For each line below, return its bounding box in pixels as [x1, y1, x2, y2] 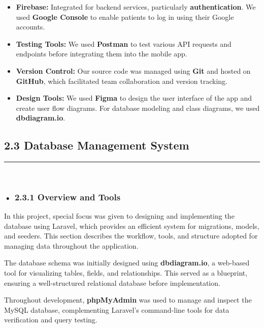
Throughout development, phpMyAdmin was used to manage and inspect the [4, 294, 252, 305]
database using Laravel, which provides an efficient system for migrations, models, [4, 220, 259, 231]
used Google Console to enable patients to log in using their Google [16, 11, 234, 22]
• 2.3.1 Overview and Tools [4, 190, 121, 203]
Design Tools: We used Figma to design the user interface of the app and [16, 93, 252, 103]
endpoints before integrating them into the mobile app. [16, 48, 187, 59]
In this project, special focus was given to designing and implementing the [4, 210, 235, 221]
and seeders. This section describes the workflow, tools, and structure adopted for [4, 230, 258, 241]
